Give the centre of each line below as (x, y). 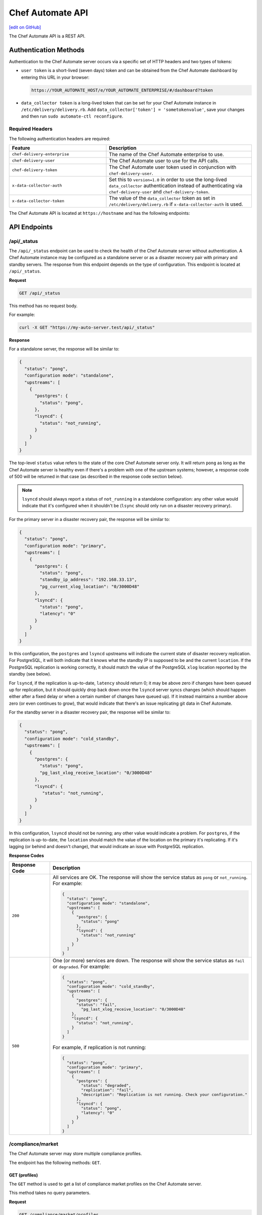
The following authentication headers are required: (60, 139)
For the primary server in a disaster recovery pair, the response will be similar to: (89, 519)
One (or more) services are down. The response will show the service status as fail (149, 960)
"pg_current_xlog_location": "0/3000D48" (90, 586)
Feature (21, 148)
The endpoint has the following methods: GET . (55, 1163)
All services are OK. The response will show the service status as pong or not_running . (150, 877)
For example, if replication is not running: (99, 1047)
